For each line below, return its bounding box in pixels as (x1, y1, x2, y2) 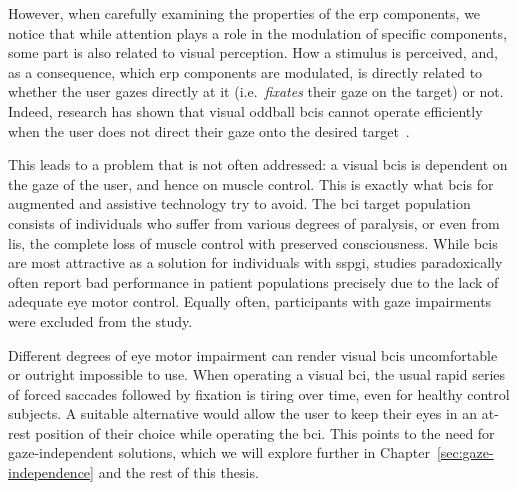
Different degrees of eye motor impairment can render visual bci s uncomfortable (8, 344, 498, 365)
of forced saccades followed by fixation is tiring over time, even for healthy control (8, 383, 510, 404)
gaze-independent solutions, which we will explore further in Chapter (8, 442, 430, 463)
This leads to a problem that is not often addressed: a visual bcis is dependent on (8, 154, 508, 175)
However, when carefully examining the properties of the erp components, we (8, 3, 481, 23)
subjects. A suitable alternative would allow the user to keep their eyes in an (8, 403, 478, 424)
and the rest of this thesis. (98, 462, 259, 483)
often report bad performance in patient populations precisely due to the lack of (8, 271, 499, 292)
